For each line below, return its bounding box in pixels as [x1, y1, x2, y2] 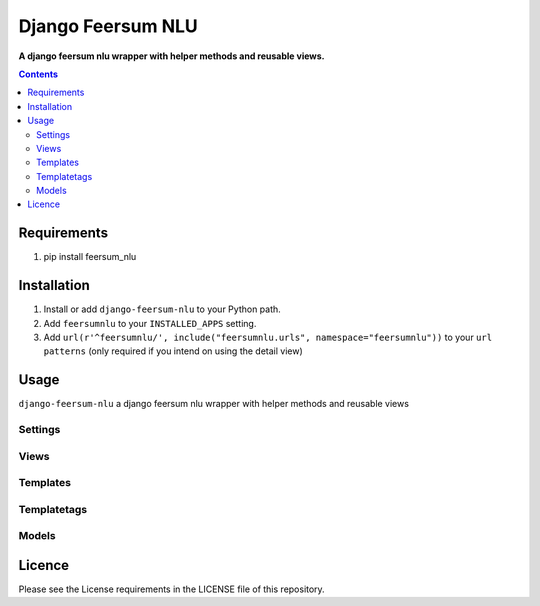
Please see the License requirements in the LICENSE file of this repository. [18, 583, 325, 595]
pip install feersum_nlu [43, 251, 137, 263]
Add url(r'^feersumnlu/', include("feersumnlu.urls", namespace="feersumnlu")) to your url [43, 331, 493, 344]
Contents [18, 68, 59, 80]
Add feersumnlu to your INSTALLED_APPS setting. [43, 317, 257, 329]
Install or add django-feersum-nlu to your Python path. [43, 303, 282, 315]
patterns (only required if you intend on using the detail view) [43, 345, 304, 357]
